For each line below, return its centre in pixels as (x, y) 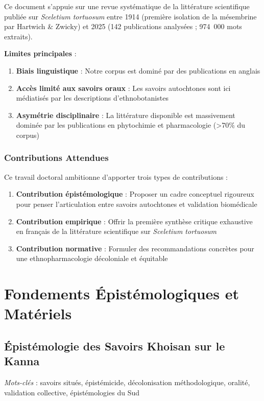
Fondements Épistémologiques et (122, 293)
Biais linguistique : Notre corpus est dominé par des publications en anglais (138, 70)
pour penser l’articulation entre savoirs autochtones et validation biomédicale (137, 204)
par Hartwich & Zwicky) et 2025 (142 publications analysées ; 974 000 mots (123, 26)
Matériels (38, 313)
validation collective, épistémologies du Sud (72, 392)
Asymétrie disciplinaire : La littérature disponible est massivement (126, 115)
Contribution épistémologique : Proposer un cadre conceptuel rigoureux (135, 194)
